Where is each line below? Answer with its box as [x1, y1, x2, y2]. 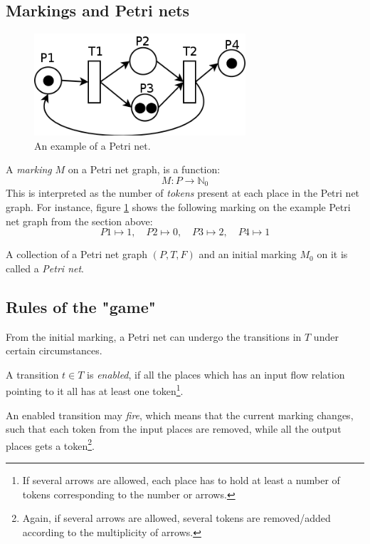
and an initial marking [199, 247, 297, 262]
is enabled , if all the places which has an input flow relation [87, 366, 345, 381]
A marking [6, 162, 52, 177]
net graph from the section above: [6, 213, 153, 228]
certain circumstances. [6, 343, 102, 358]
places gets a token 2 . [6, 436, 95, 453]
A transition [6, 366, 59, 381]
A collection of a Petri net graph [6, 247, 147, 262]
